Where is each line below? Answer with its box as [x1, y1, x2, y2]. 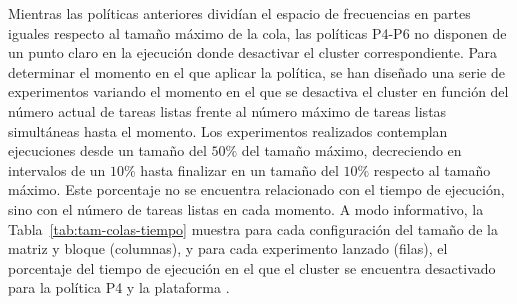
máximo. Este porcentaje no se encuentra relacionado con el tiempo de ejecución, [8, 179, 505, 200]
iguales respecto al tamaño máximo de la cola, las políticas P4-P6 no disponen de [8, 22, 507, 43]
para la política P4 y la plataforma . [8, 277, 230, 298]
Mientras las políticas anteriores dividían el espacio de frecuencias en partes [8, 3, 471, 23]
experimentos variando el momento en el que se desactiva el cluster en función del [8, 81, 509, 102]
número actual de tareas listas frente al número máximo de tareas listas [8, 100, 447, 121]
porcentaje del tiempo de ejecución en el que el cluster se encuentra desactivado [8, 257, 496, 278]
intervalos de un [8, 159, 106, 180]
